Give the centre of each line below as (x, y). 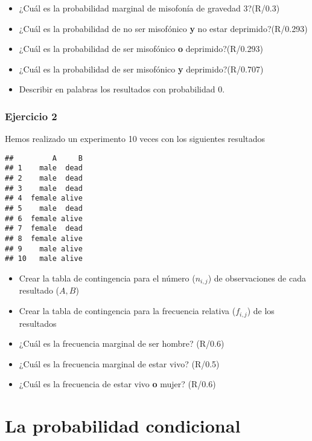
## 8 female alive (44, 239)
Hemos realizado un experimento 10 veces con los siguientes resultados (135, 139)
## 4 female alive (44, 198)
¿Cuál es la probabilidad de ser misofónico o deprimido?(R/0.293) (141, 49)
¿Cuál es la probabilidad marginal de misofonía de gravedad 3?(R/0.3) (149, 8)
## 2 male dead (44, 179)
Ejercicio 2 (31, 116)
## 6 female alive (44, 218)
